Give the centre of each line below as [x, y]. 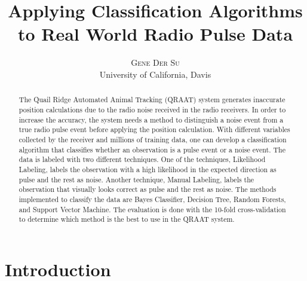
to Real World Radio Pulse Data [155, 34]
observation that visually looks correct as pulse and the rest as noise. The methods [148, 189]
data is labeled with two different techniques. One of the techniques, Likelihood [142, 159]
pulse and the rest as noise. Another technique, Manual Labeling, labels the [136, 179]
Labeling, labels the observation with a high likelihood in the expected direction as [148, 169]
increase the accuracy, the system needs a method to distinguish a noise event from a [151, 119]
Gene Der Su [155, 62]
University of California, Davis [155, 74]
